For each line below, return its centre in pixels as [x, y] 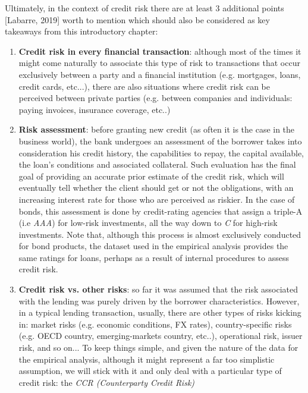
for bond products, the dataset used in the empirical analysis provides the [153, 246]
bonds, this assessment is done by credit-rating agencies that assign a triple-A [161, 211]
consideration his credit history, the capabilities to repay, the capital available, [161, 153]
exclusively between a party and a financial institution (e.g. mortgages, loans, [160, 74]
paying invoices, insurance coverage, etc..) [95, 109]
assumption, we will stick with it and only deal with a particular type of [150, 371]
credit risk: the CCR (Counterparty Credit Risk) [107, 382]
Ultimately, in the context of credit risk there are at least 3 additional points [144, 8]
